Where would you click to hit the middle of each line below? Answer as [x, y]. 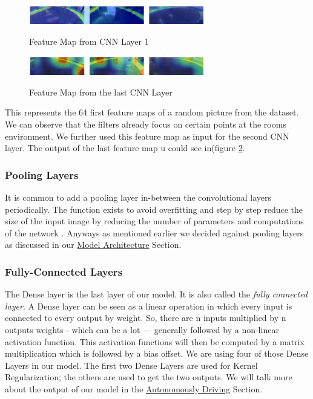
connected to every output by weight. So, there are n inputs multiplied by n [146, 318]
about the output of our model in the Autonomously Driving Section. [134, 388]
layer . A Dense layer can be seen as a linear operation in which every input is [149, 306]
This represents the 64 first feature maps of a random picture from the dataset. [152, 112]
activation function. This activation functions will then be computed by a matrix [155, 341]
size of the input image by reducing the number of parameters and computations [154, 221]
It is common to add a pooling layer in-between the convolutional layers [138, 197]
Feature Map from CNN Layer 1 [89, 41]
